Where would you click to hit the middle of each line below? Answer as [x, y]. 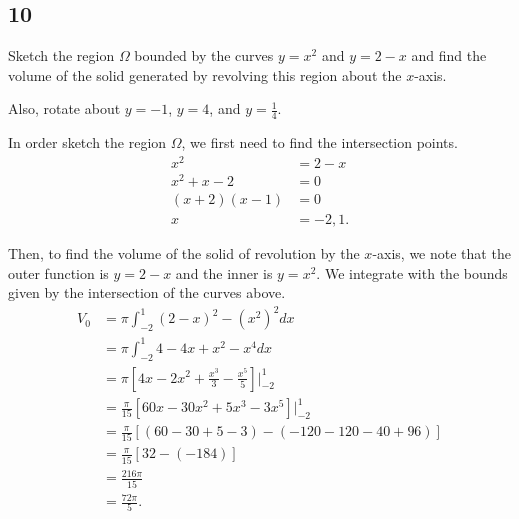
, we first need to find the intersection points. [319, 142]
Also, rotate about [64, 108]
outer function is [58, 272]
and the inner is [224, 272]
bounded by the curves [204, 55]
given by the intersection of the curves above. [147, 292]
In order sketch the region [87, 142]
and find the [449, 55]
